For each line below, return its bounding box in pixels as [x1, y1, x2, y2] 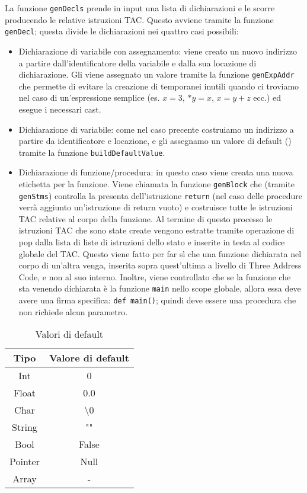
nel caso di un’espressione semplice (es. [18, 91, 160, 104]
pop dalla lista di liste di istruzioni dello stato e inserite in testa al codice [18, 236, 285, 248]
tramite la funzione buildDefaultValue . [18, 146, 165, 158]
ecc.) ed [253, 91, 281, 104]
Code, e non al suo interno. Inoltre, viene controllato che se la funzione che [18, 270, 291, 283]
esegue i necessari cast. [18, 103, 101, 115]
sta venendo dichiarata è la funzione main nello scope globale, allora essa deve [18, 282, 301, 294]
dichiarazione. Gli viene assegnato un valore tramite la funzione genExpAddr [18, 68, 295, 81]
